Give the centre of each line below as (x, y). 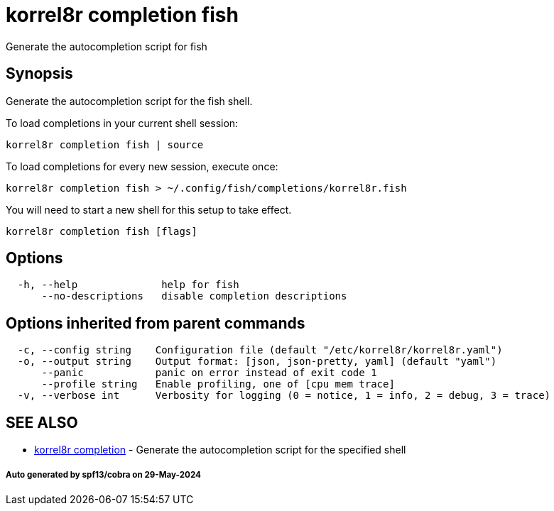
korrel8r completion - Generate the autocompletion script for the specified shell (220, 450)
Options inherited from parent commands (156, 323)
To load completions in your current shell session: (122, 123)
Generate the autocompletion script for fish (107, 46)
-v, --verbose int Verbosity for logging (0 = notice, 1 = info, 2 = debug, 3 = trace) (284, 396)
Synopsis (39, 74)
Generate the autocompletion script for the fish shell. (129, 101)
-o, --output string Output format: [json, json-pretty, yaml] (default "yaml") (257, 362)
